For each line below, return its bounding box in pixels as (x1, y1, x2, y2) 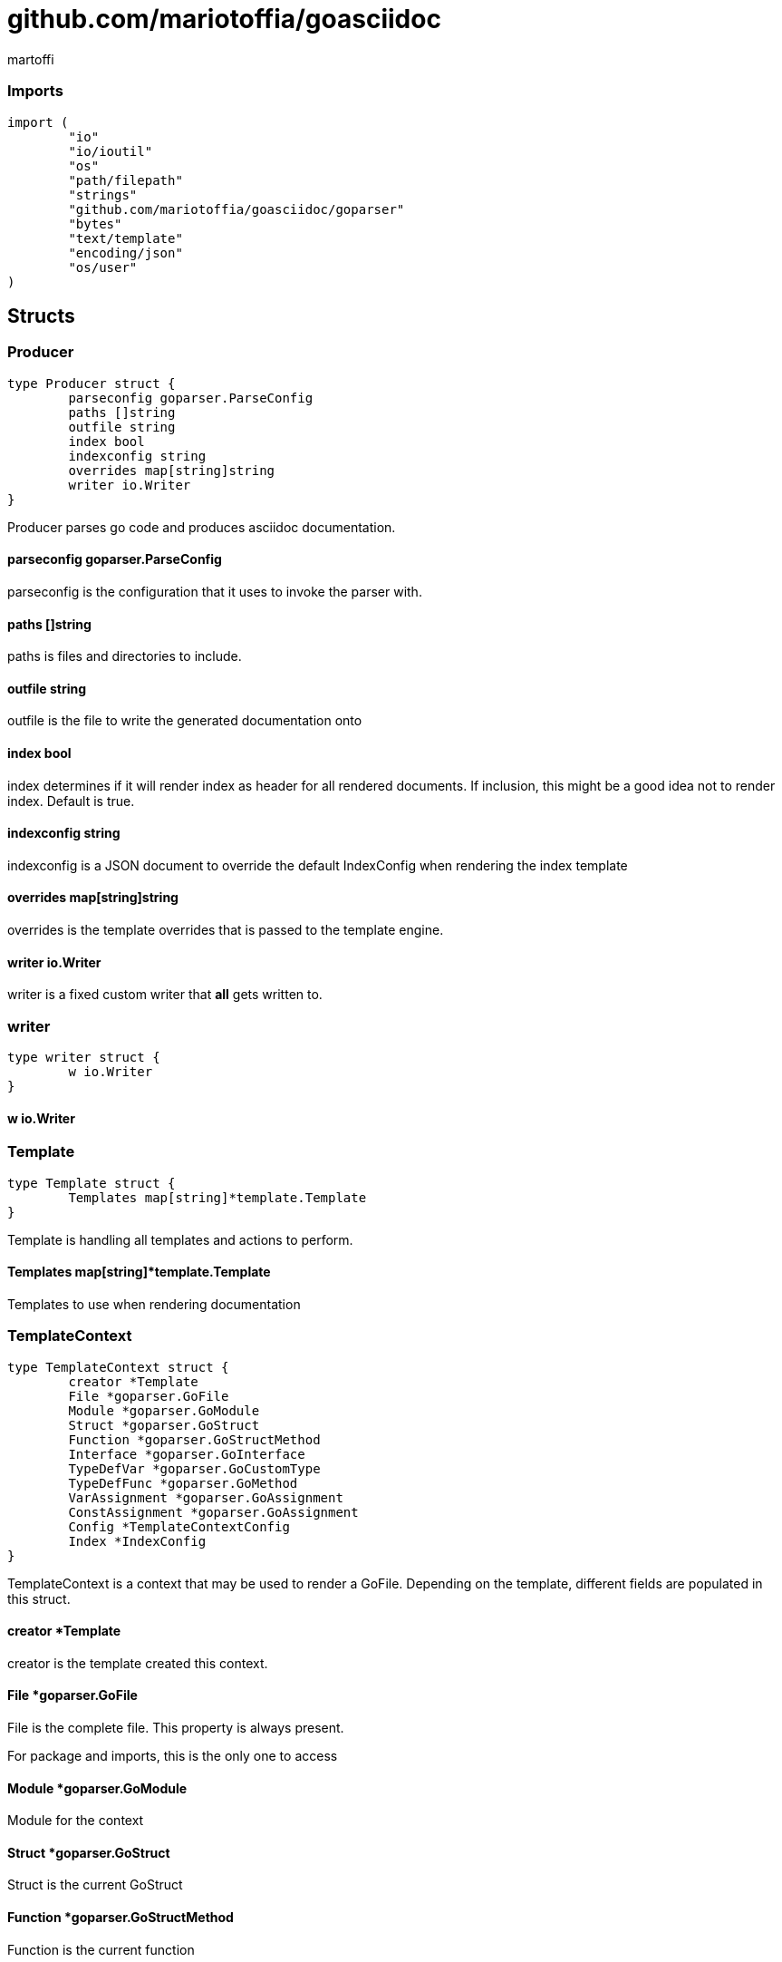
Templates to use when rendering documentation (7, 1296, 301, 1312)
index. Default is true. (7, 792, 135, 809)
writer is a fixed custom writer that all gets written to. (7, 986, 323, 1003)
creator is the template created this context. (7, 1655, 268, 1671)
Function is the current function (7, 1941, 195, 1957)
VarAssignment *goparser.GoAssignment (68, 1490, 343, 1505)
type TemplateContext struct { (7, 1359, 229, 1374)
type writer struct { (7, 1050, 160, 1064)
